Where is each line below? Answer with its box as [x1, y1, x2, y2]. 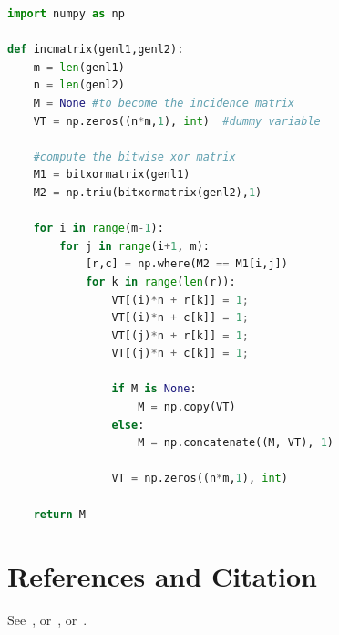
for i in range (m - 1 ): [33, 222, 164, 235]
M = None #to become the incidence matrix [33, 96, 295, 109]
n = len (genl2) [33, 78, 125, 92]
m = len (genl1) [33, 60, 125, 74]
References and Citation [7, 557, 317, 595]
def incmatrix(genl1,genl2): [7, 43, 184, 57]
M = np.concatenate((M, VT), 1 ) [138, 436, 334, 450]
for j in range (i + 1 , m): [59, 239, 211, 253]
